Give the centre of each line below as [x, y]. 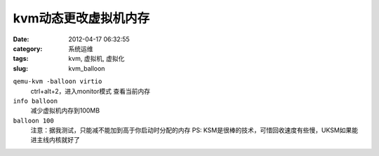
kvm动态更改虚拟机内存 [81, 18]
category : [28, 48]
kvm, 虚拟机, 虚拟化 [97, 59]
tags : [21, 59]
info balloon [35, 101]
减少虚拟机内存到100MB [65, 111]
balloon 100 [33, 120]
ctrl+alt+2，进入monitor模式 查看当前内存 [91, 91]
